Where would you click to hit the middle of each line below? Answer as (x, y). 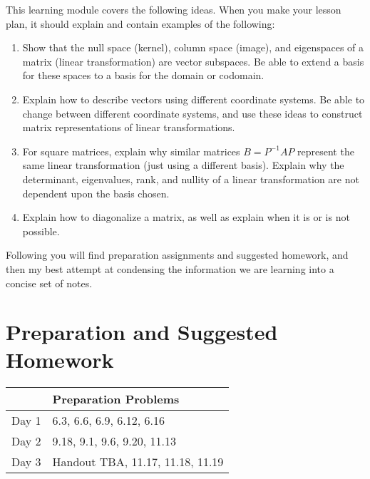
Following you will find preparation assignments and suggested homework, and (177, 255)
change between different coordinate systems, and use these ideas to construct (192, 113)
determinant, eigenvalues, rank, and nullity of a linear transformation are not (191, 179)
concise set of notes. (49, 283)
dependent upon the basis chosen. (96, 193)
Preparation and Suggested (142, 332)
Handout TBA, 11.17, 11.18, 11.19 (138, 462)
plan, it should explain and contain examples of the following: (140, 23)
